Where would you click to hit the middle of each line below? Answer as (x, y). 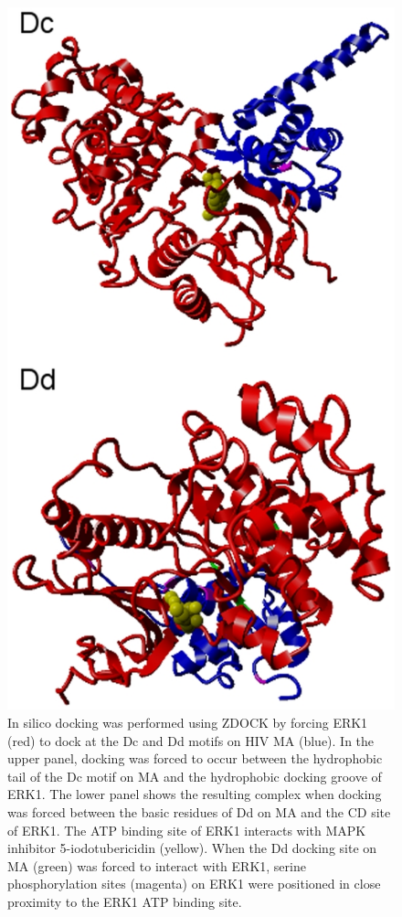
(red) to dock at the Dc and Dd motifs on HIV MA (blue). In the (191, 740)
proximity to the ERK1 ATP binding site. (125, 901)
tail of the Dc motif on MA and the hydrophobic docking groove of (195, 776)
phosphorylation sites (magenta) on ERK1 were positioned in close (194, 884)
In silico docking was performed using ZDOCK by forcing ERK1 (188, 723)
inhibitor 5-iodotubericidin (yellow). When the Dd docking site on (192, 848)
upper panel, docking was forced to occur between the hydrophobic (195, 758)
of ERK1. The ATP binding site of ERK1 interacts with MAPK (187, 830)
